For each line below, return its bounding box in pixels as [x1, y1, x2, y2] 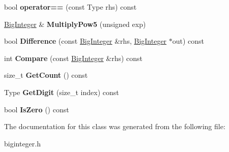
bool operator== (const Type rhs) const [4, 2, 137, 12]
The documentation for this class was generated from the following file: [4, 121, 225, 132]
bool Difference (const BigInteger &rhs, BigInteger [4, 36, 167, 46]
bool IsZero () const [4, 104, 69, 114]
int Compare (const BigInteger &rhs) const [4, 52, 143, 63]
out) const [172, 36, 205, 46]
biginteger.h [4, 138, 41, 148]
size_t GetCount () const [4, 70, 88, 80]
